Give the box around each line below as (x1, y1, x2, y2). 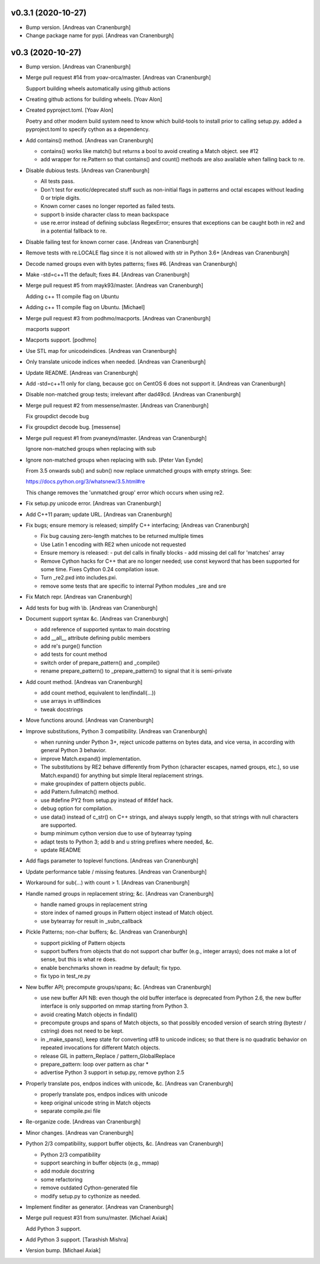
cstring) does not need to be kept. (40, 1027, 124, 1034)
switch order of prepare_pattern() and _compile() (40, 659, 160, 666)
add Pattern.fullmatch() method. (40, 788, 119, 795)
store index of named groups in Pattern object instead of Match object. (40, 909, 214, 916)
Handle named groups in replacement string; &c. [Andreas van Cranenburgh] (25, 890, 214, 897)
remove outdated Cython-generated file (40, 1184, 138, 1192)
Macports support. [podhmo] (25, 336, 97, 343)
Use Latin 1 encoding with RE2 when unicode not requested (40, 540, 186, 548)
